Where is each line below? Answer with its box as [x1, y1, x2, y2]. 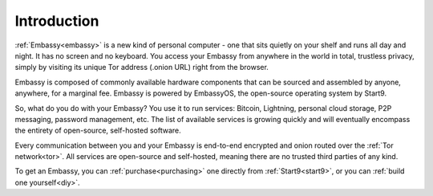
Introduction [14, 12, 99, 30]
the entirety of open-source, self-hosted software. [14, 125, 181, 136]
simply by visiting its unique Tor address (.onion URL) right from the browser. [14, 63, 269, 72]
